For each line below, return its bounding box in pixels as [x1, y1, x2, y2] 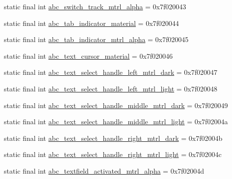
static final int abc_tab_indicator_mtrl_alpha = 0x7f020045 [4, 34, 189, 45]
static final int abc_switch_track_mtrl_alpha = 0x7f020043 [4, 1, 186, 11]
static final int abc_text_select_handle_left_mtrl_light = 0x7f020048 [4, 83, 218, 93]
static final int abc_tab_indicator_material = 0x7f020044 [4, 18, 179, 28]
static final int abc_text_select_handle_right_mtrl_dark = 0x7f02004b [4, 133, 223, 143]
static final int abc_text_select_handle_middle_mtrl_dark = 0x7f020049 [4, 100, 228, 110]
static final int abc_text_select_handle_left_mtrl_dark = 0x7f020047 [4, 67, 218, 77]
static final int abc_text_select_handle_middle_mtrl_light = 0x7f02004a [4, 116, 228, 127]
